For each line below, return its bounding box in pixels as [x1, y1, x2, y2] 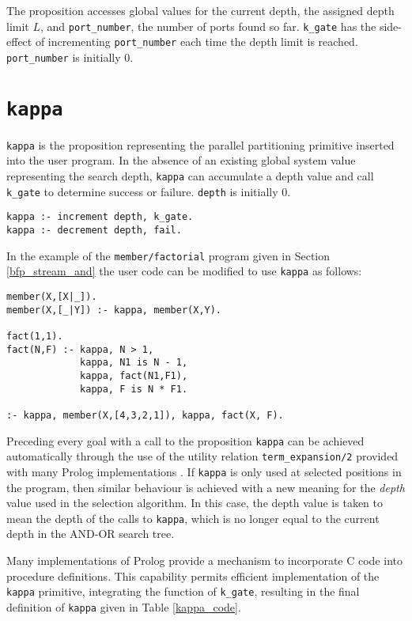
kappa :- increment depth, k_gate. [6, 211, 194, 223]
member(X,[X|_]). [6, 291, 97, 302]
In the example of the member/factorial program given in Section [6, 247, 331, 263]
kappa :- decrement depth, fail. [6, 225, 182, 237]
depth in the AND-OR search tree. [6, 525, 175, 542]
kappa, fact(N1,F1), [80, 369, 188, 381]
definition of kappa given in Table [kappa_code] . [6, 598, 241, 615]
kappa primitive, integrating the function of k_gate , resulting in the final [6, 583, 360, 600]
